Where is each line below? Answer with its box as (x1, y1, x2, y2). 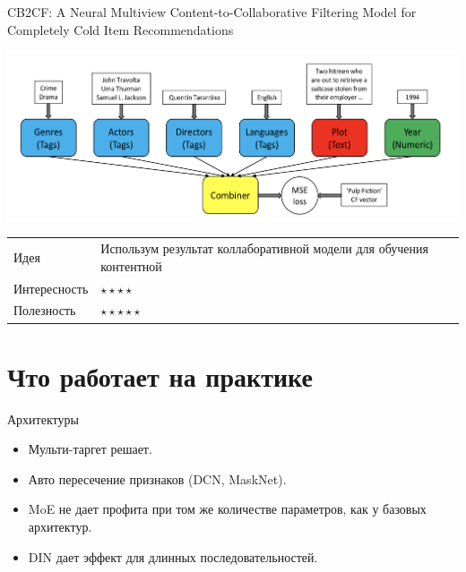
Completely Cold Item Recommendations (7, 20, 234, 38)
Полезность (13, 301, 76, 320)
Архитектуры (7, 409, 79, 428)
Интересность (13, 278, 89, 297)
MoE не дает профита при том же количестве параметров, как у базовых (28, 499, 427, 518)
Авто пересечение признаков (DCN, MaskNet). (28, 469, 287, 488)
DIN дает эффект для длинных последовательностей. (28, 547, 318, 566)
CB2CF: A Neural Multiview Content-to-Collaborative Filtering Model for (7, 3, 417, 21)
